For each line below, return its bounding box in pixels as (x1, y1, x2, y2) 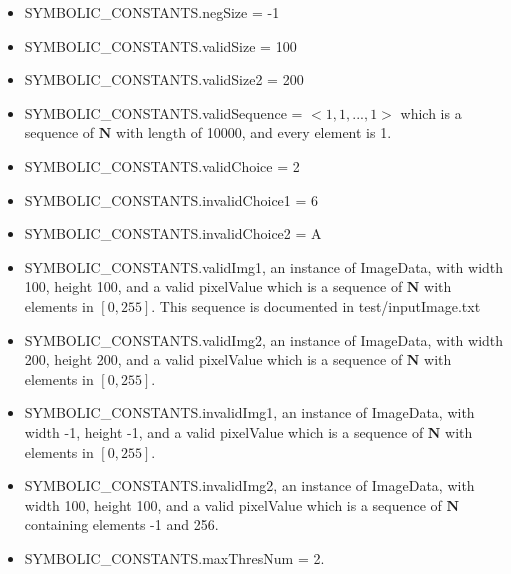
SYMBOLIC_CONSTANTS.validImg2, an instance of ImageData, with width (24, 329, 504, 350)
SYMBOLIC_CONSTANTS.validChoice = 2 (24, 155, 300, 176)
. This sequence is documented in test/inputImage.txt (151, 295, 481, 316)
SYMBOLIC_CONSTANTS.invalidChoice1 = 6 (24, 189, 319, 210)
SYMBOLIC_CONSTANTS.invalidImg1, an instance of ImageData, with (24, 402, 475, 423)
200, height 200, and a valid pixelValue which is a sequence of (24, 349, 403, 370)
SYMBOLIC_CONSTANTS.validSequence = (24, 102, 303, 123)
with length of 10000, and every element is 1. (116, 122, 392, 143)
